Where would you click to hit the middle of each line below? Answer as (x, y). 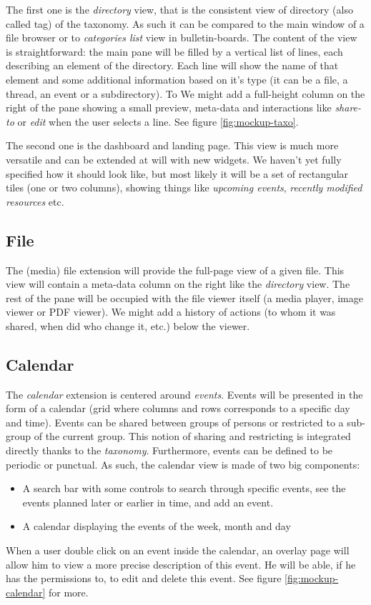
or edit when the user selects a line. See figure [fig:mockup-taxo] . (158, 121)
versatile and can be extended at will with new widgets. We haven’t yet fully (174, 159)
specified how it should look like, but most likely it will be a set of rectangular (177, 173)
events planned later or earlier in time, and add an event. (148, 502)
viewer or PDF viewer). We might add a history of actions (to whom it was (171, 312)
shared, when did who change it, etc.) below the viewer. (128, 325)
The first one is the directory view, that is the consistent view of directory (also (179, 9)
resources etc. (35, 201)
